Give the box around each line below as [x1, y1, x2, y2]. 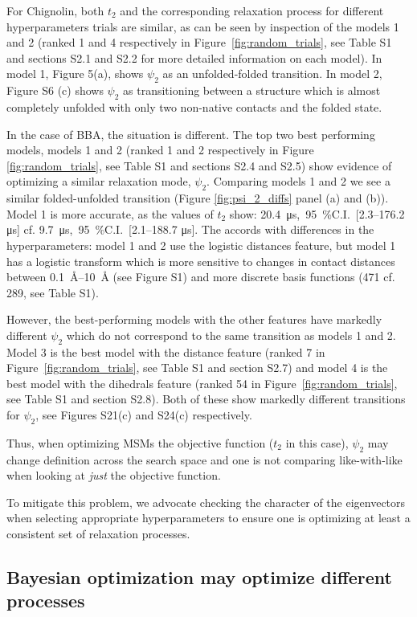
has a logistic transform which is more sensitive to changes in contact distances [6, 252, 395, 269]
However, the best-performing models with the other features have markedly [6, 311, 382, 328]
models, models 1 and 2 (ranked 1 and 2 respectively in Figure [6, 141, 314, 158]
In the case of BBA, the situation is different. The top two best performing [6, 125, 375, 142]
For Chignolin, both [6, 2, 104, 18]
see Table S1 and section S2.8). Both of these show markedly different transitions [6, 390, 406, 407]
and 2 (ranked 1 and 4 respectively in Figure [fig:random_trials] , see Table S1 [6, 34, 392, 51]
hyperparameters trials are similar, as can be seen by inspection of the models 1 [6, 18, 399, 35]
